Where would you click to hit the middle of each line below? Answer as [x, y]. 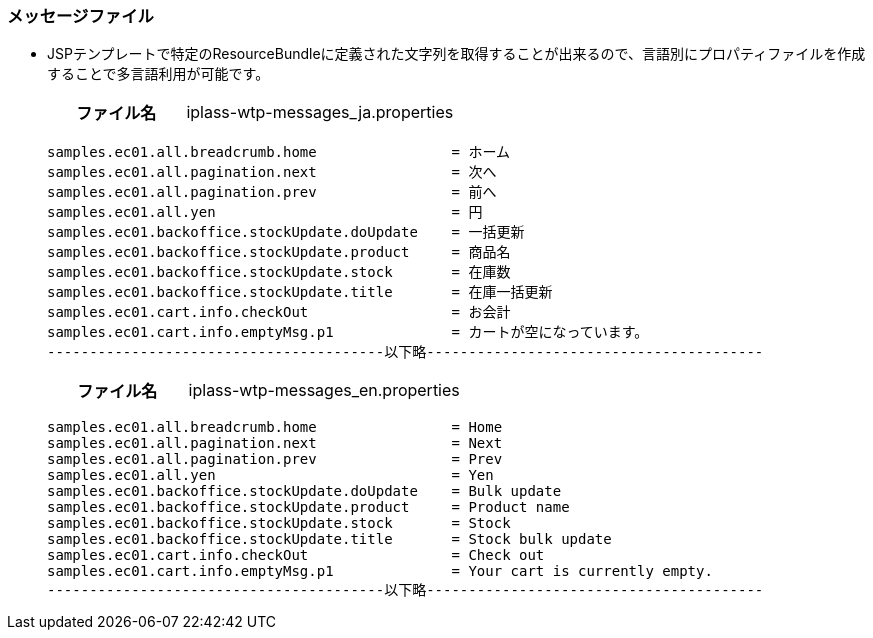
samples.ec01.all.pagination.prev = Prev [275, 459]
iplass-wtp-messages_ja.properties [320, 112]
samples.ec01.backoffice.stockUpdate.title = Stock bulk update [329, 539]
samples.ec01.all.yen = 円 [265, 212]
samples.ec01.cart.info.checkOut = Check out [296, 555]
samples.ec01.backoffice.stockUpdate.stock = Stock [279, 523]
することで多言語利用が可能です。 [158, 74]
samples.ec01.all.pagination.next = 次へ [272, 172]
